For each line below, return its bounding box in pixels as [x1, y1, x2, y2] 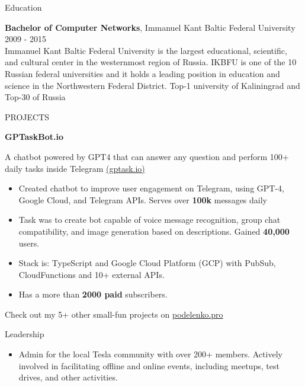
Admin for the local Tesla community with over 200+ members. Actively [18, 348, 282, 360]
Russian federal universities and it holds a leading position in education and [5, 67, 280, 79]
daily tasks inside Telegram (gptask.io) [5, 162, 145, 174]
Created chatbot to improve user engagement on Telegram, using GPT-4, [18, 182, 284, 194]
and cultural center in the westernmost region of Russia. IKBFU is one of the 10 [5, 56, 297, 68]
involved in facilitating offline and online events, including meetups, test [18, 359, 280, 372]
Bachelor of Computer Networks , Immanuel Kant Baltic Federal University [5, 21, 296, 33]
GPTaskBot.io [5, 130, 63, 143]
